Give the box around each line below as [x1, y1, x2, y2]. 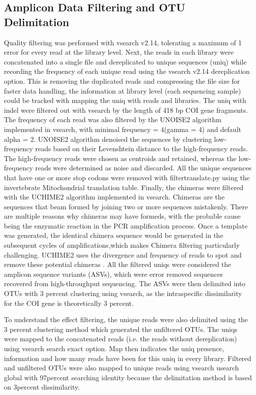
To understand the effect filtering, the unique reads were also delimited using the [4, 314, 248, 325]
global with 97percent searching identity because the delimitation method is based [4, 372, 252, 382]
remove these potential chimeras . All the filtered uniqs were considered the [4, 259, 231, 269]
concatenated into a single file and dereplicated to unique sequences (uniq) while [4, 56, 247, 66]
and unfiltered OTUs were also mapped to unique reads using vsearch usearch [4, 362, 239, 373]
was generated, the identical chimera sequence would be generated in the [4, 230, 224, 240]
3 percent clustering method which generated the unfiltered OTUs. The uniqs [4, 324, 238, 334]
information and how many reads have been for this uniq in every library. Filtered [4, 353, 252, 363]
